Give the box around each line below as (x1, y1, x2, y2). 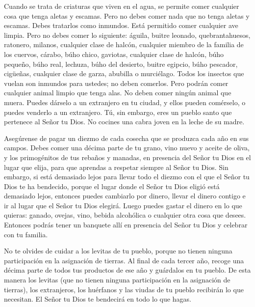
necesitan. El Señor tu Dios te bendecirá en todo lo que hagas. (4, 294, 191, 304)
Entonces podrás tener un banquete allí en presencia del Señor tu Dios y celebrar (4, 220, 248, 230)
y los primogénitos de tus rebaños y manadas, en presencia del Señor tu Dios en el (4, 152, 251, 162)
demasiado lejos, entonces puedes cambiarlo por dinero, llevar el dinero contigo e (4, 191, 246, 201)
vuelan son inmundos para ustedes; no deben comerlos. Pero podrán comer (4, 78, 229, 88)
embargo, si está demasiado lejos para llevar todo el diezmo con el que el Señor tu (4, 171, 250, 182)
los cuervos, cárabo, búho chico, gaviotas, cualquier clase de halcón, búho (4, 49, 224, 59)
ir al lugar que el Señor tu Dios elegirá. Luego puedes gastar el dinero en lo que (4, 200, 242, 210)
